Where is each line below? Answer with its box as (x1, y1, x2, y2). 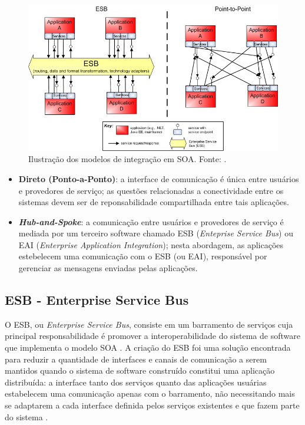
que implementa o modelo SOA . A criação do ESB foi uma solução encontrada (5, 341, 291, 354)
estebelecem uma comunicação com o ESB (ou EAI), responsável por (18, 250, 267, 262)
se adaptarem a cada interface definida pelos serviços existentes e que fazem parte (5, 399, 300, 411)
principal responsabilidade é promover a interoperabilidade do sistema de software (5, 330, 300, 342)
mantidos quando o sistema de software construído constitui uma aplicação (5, 364, 275, 377)
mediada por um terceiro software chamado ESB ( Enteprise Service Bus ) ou (18, 227, 293, 239)
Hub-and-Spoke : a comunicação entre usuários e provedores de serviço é (18, 215, 284, 228)
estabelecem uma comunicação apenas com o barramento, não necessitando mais (5, 387, 295, 400)
